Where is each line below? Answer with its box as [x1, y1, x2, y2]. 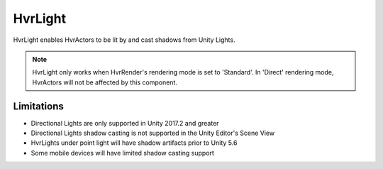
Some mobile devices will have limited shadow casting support [30, 148, 214, 157]
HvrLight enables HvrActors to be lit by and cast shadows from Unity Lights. [13, 36, 235, 44]
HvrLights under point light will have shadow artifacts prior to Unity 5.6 [30, 138, 238, 147]
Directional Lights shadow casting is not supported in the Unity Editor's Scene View [30, 129, 275, 138]
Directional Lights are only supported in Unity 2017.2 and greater [30, 119, 219, 127]
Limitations [13, 100, 64, 112]
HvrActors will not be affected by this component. [32, 78, 177, 87]
